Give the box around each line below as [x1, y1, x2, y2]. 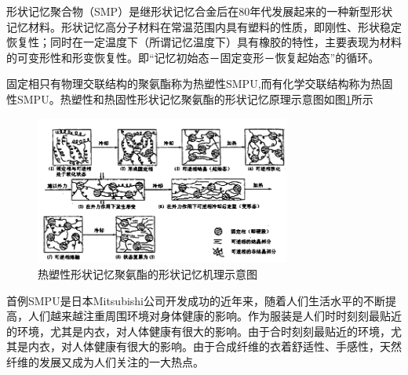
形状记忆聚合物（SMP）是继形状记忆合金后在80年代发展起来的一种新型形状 [6, 3, 393, 19]
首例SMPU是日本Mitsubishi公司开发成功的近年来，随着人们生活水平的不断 [6, 292, 385, 308]
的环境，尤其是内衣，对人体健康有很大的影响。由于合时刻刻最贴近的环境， [6, 322, 391, 339]
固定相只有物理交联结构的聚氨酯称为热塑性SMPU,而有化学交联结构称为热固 [6, 75, 393, 92]
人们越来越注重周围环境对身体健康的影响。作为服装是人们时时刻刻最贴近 [27, 308, 402, 324]
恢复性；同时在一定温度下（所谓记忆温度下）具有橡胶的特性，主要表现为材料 [6, 34, 402, 50]
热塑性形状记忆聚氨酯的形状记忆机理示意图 [38, 266, 257, 282]
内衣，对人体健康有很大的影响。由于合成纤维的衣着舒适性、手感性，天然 [27, 338, 402, 355]
